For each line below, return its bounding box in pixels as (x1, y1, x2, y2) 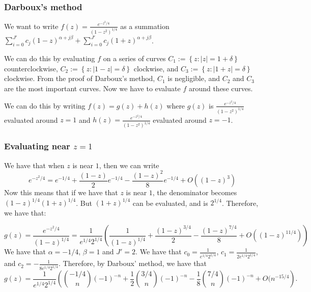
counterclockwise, (4, 63, 58, 73)
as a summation (120, 20, 169, 31)
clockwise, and (133, 63, 179, 73)
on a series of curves (103, 52, 166, 63)
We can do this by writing (4, 100, 86, 111)
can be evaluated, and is (132, 197, 208, 208)
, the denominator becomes (152, 187, 237, 198)
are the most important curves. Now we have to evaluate (4, 83, 181, 93)
